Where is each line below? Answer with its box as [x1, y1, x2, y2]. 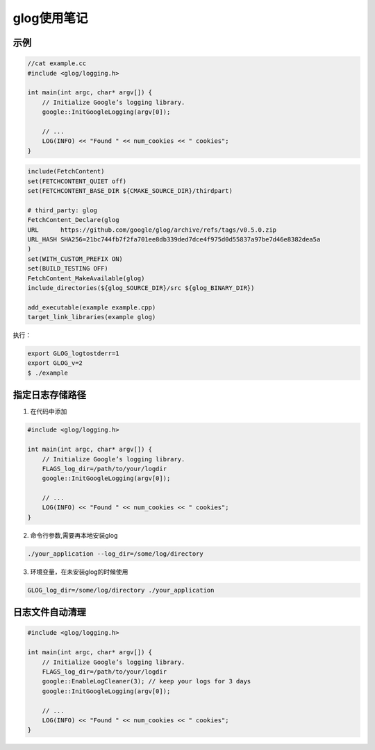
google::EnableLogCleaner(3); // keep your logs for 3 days [42, 677, 251, 685]
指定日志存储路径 [12, 389, 86, 401]
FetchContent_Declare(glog [27, 216, 119, 224]
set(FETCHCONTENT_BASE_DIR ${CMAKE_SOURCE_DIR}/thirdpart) [27, 187, 233, 195]
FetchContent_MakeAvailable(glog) [27, 274, 145, 282]
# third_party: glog [27, 206, 97, 214]
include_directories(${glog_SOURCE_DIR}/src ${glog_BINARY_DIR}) [27, 284, 255, 291]
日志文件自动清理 [12, 606, 86, 618]
